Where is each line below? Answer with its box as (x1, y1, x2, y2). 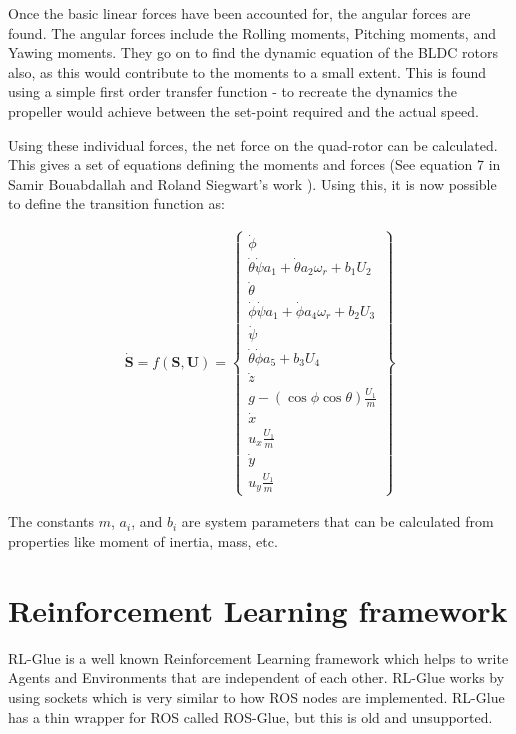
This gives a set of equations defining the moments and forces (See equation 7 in (8, 154, 501, 175)
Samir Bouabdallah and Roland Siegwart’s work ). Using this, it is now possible (8, 173, 497, 194)
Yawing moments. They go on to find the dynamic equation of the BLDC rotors (8, 42, 499, 63)
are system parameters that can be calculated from (181, 511, 494, 532)
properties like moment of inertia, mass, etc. (8, 531, 278, 552)
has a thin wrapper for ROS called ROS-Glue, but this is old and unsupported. (8, 706, 493, 727)
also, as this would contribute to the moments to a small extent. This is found (8, 61, 487, 82)
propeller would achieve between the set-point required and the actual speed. (8, 100, 479, 121)
